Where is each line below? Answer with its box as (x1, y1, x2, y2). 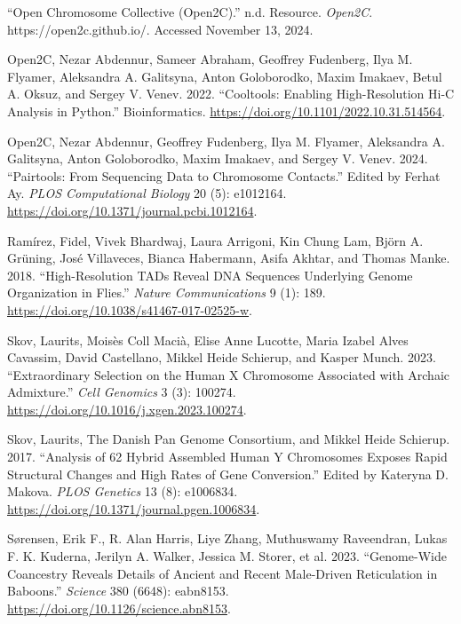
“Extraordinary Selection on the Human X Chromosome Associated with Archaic (7, 365, 450, 383)
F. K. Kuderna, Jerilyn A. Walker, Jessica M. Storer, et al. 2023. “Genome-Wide (7, 547, 447, 565)
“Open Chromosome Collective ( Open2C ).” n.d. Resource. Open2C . (7, 3, 373, 20)
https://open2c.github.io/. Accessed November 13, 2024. (7, 20, 314, 38)
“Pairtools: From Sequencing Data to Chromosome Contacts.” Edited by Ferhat (7, 166, 441, 185)
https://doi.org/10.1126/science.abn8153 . (7, 598, 231, 617)
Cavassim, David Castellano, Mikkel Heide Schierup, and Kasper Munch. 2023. (7, 348, 436, 367)
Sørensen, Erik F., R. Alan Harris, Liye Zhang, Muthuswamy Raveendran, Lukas (7, 529, 448, 548)
